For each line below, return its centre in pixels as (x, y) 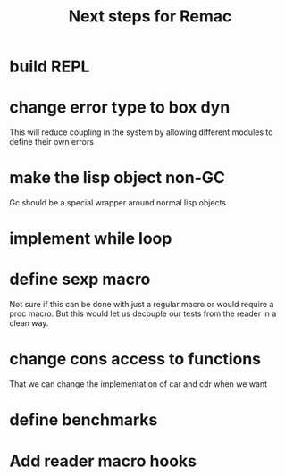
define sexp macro (80, 280)
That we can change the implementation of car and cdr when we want (138, 384)
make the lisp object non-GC (117, 178)
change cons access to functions (135, 359)
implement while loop (91, 239)
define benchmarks (84, 420)
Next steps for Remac (150, 17)
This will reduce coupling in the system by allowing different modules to (141, 132)
